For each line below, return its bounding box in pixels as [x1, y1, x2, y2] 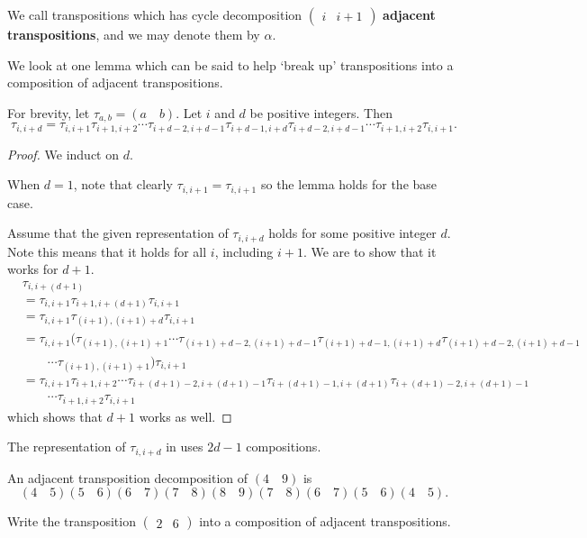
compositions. [246, 437, 321, 456]
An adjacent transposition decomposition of [7, 468, 248, 487]
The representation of [7, 437, 126, 456]
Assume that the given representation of [7, 223, 229, 242]
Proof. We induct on [7, 144, 120, 163]
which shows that [7, 406, 103, 425]
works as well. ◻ [139, 406, 232, 425]
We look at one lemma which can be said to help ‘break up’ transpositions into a [7, 55, 454, 74]
